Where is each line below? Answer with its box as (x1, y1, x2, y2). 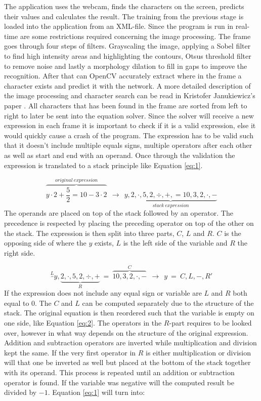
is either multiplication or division (146, 347, 251, 357)
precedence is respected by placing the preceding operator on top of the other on (4, 218, 254, 228)
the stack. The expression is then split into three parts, (4, 227, 175, 238)
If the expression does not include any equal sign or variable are (4, 288, 202, 298)
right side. (4, 247, 35, 258)
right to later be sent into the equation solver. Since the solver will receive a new (4, 110, 254, 121)
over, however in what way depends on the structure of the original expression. (4, 327, 248, 338)
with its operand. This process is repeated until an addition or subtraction (4, 367, 235, 378)
